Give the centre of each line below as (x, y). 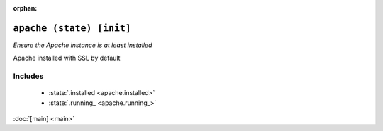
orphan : (25, 8)
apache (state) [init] (72, 28)
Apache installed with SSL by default (67, 58)
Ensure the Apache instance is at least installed (83, 45)
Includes (28, 76)
